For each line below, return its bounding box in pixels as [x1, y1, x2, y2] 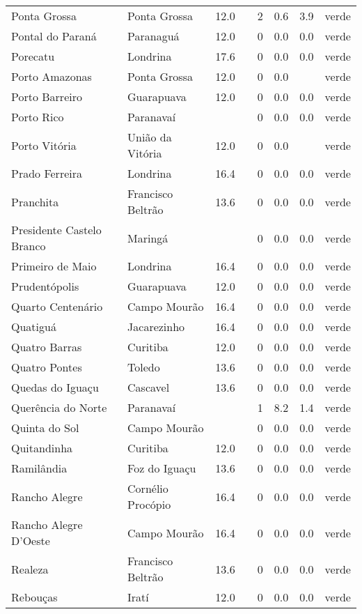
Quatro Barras [11, 339, 82, 355]
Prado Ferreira [11, 165, 82, 181]
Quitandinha [11, 440, 73, 456]
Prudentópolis [11, 278, 79, 294]
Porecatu [11, 48, 55, 64]
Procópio [127, 496, 171, 512]
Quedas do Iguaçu [11, 379, 99, 395]
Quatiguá [11, 318, 56, 335]
